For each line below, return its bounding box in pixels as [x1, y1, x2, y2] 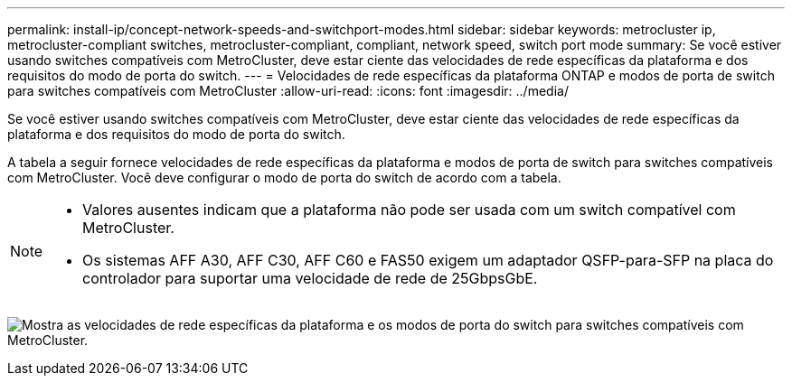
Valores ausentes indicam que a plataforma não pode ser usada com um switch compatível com [82, 201, 736, 219]
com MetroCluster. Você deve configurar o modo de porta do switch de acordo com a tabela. [7, 170, 561, 185]
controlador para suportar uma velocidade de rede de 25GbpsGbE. [82, 269, 538, 287]
